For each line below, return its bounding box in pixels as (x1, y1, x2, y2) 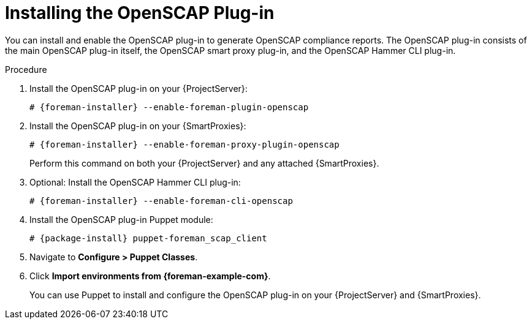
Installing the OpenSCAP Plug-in (5, 2, 275, 23)
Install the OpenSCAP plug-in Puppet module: (29, 214, 213, 225)
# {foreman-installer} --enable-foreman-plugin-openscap (29, 102, 309, 112)
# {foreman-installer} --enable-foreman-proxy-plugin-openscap (29, 139, 340, 149)
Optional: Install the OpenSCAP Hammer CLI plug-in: (29, 176, 241, 187)
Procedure (5, 64, 47, 75)
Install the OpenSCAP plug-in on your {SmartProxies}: (29, 120, 246, 131)
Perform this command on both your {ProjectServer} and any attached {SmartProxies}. (29, 157, 379, 168)
